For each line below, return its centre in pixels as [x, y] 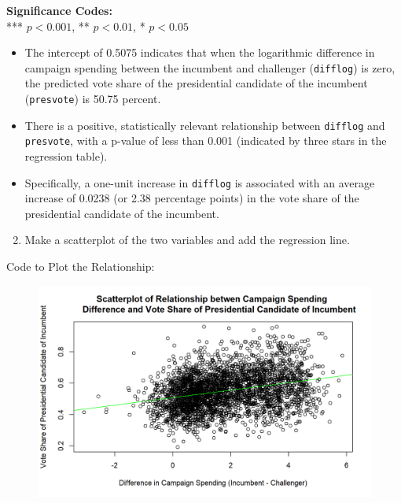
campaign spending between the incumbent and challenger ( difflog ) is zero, [210, 67]
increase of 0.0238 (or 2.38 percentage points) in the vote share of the [192, 198]
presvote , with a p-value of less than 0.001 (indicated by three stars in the [206, 141]
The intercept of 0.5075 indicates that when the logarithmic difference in [200, 52]
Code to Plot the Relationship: [81, 266]
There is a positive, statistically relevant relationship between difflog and [205, 125]
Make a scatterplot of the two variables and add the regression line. [187, 240]
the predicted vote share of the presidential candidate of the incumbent [196, 83]
